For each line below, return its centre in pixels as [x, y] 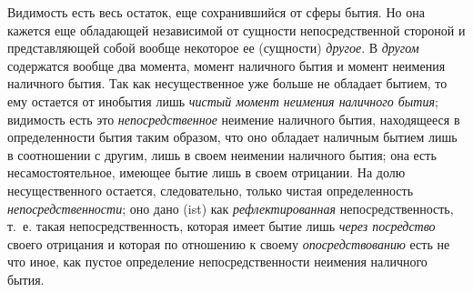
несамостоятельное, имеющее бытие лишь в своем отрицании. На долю [206, 172]
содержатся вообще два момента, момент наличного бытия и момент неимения [226, 65]
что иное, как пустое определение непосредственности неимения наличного [217, 262]
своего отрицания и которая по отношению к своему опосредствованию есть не [229, 243]
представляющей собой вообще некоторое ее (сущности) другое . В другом [213, 48]
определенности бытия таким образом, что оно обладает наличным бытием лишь [232, 137]
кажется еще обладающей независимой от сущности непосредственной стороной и [236, 30]
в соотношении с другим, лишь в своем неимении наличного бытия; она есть [222, 154]
